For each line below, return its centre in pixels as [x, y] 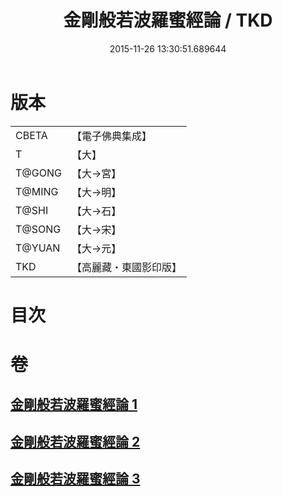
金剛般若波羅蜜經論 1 [74, 404]
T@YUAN [38, 248]
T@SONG [38, 229]
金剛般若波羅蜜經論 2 [75, 441]
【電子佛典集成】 [111, 136]
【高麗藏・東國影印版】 [126, 267]
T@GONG [38, 173]
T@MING [37, 191]
